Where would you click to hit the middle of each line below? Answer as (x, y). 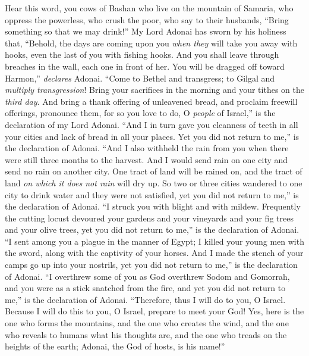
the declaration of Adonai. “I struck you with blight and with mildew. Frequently (153, 206)
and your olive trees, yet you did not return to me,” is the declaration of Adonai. (152, 229)
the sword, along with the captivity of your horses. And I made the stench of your (154, 253)
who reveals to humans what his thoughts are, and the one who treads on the (146, 334)
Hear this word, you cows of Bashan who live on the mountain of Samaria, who (149, 8)
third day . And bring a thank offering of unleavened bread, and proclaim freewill (151, 101)
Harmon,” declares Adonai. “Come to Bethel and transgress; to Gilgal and (140, 78)
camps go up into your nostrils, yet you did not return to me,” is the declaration (151, 265)
